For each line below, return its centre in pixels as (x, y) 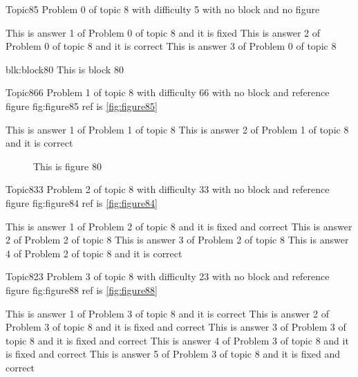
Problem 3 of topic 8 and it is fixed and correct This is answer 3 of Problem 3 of (176, 327)
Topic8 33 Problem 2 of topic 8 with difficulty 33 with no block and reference (168, 189)
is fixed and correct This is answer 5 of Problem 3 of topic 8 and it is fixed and (173, 354)
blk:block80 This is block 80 (65, 69)
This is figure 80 (67, 166)
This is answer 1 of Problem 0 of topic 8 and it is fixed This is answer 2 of (163, 32)
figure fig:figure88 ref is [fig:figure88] (82, 289)
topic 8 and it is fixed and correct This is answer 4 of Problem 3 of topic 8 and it (177, 340)
